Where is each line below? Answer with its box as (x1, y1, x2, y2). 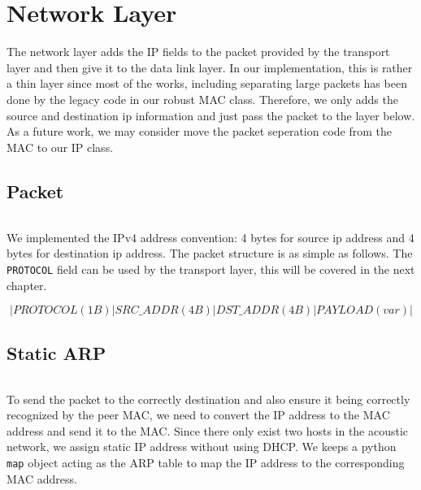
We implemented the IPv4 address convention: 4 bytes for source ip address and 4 (7, 228, 414, 245)
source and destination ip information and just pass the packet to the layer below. (7, 106, 415, 124)
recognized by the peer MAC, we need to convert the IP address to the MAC (7, 406, 390, 423)
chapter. (7, 276, 47, 293)
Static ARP (7, 340, 106, 365)
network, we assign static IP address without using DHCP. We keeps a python (7, 438, 397, 455)
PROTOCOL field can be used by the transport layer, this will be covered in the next (7, 260, 415, 277)
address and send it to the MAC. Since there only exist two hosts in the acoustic (7, 422, 409, 439)
